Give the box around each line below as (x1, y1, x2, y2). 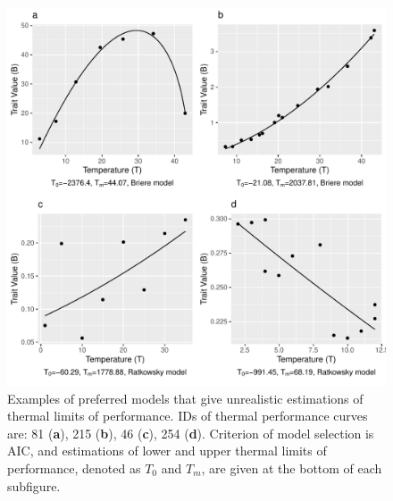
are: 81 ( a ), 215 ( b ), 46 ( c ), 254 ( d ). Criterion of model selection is (7, 423, 374, 442)
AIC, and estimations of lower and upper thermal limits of (7, 441, 327, 460)
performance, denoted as (7, 458, 141, 477)
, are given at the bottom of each (201, 458, 382, 477)
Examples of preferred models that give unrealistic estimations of (7, 388, 364, 407)
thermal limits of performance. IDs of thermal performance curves (7, 406, 368, 425)
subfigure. (7, 476, 61, 495)
